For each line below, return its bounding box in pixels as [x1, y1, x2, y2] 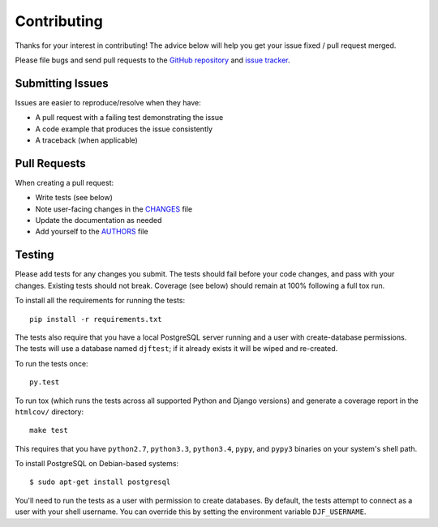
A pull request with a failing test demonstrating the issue [35, 113, 224, 122]
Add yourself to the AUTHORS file [35, 227, 149, 237]
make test [29, 426, 68, 435]
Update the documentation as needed [35, 216, 162, 225]
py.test [29, 378, 60, 387]
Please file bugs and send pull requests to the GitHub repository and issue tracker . [15, 55, 291, 65]
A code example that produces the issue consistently [35, 124, 213, 134]
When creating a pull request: [15, 178, 114, 187]
